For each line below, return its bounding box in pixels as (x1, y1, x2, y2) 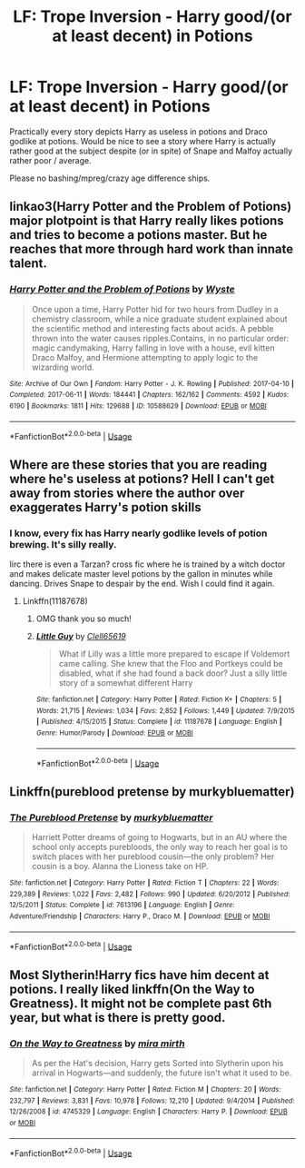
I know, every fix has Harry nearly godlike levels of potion (9, 527, 268, 539)
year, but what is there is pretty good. (9, 1010, 226, 1025)
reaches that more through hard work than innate (9, 242, 294, 257)
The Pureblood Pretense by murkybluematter (9, 811, 213, 824)
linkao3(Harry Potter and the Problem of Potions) (9, 199, 292, 214)
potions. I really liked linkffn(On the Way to (9, 981, 255, 996)
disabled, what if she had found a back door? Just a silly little (58, 668, 288, 678)
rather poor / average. (9, 154, 93, 165)
